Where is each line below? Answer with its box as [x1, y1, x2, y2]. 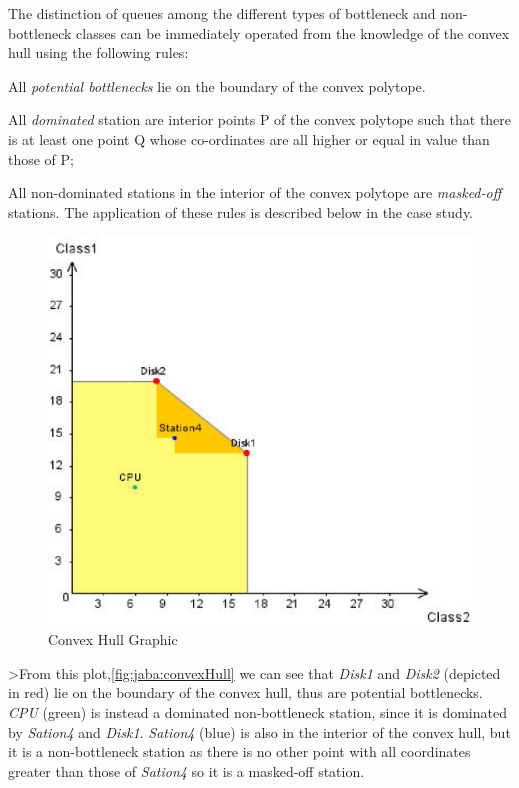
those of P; [8, 148, 74, 169]
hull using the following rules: [8, 42, 189, 63]
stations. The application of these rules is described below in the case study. [8, 201, 474, 222]
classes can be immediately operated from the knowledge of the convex [76, 22, 510, 43]
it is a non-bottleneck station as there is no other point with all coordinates [8, 741, 471, 762]
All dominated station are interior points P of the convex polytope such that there [8, 109, 512, 130]
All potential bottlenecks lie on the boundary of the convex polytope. [8, 75, 426, 96]
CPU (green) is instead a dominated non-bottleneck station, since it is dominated [8, 701, 507, 722]
